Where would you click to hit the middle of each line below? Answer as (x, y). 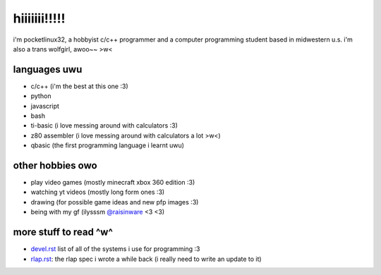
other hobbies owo (55, 165)
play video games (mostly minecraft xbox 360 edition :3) (113, 183)
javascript (45, 106)
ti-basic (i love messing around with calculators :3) (104, 126)
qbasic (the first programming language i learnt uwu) (108, 145)
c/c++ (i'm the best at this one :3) (79, 86)
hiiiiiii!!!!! (39, 18)
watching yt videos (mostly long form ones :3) (98, 192)
